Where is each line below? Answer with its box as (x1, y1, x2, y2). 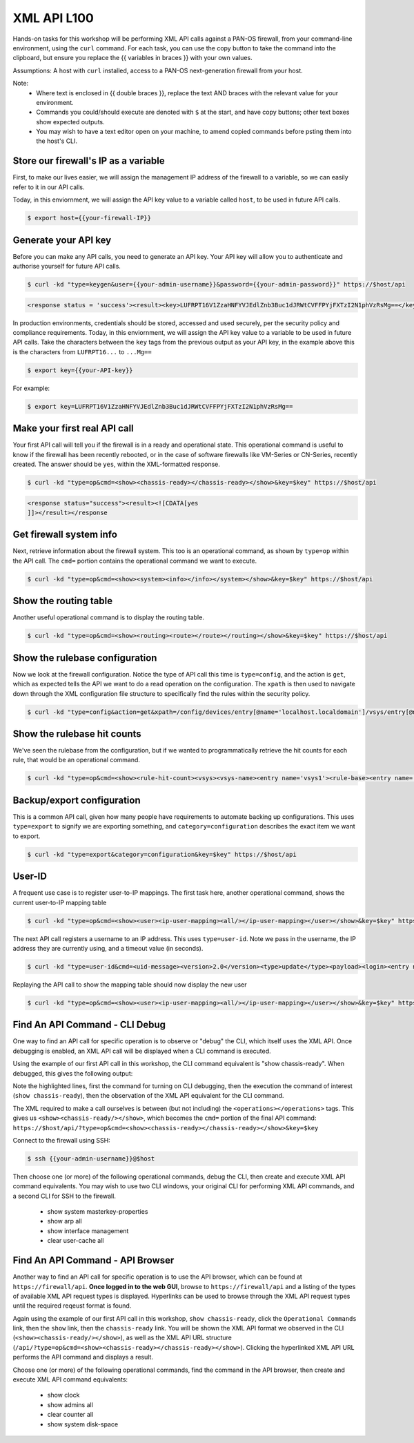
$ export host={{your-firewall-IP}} (27, 214, 152, 222)
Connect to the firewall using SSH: (12, 1136, 110, 1144)
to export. (12, 832, 41, 840)
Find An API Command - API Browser (12, 1255, 175, 1266)
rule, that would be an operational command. (12, 756, 141, 764)
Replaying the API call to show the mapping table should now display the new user (12, 980, 248, 989)
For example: (12, 384, 50, 392)
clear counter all (47, 1411, 94, 1419)
